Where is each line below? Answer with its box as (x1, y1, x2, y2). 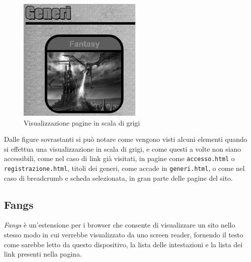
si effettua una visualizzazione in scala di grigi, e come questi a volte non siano (4, 143, 241, 154)
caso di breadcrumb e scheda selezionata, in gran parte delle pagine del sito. (4, 172, 233, 183)
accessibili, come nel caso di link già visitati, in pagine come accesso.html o (4, 153, 235, 164)
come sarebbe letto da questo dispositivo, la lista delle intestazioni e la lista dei (4, 239, 243, 249)
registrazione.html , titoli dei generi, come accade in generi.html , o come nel (4, 163, 245, 173)
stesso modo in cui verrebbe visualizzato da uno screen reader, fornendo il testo (4, 229, 244, 240)
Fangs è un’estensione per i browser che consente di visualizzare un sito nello (4, 220, 235, 230)
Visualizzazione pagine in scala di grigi (24, 117, 140, 128)
